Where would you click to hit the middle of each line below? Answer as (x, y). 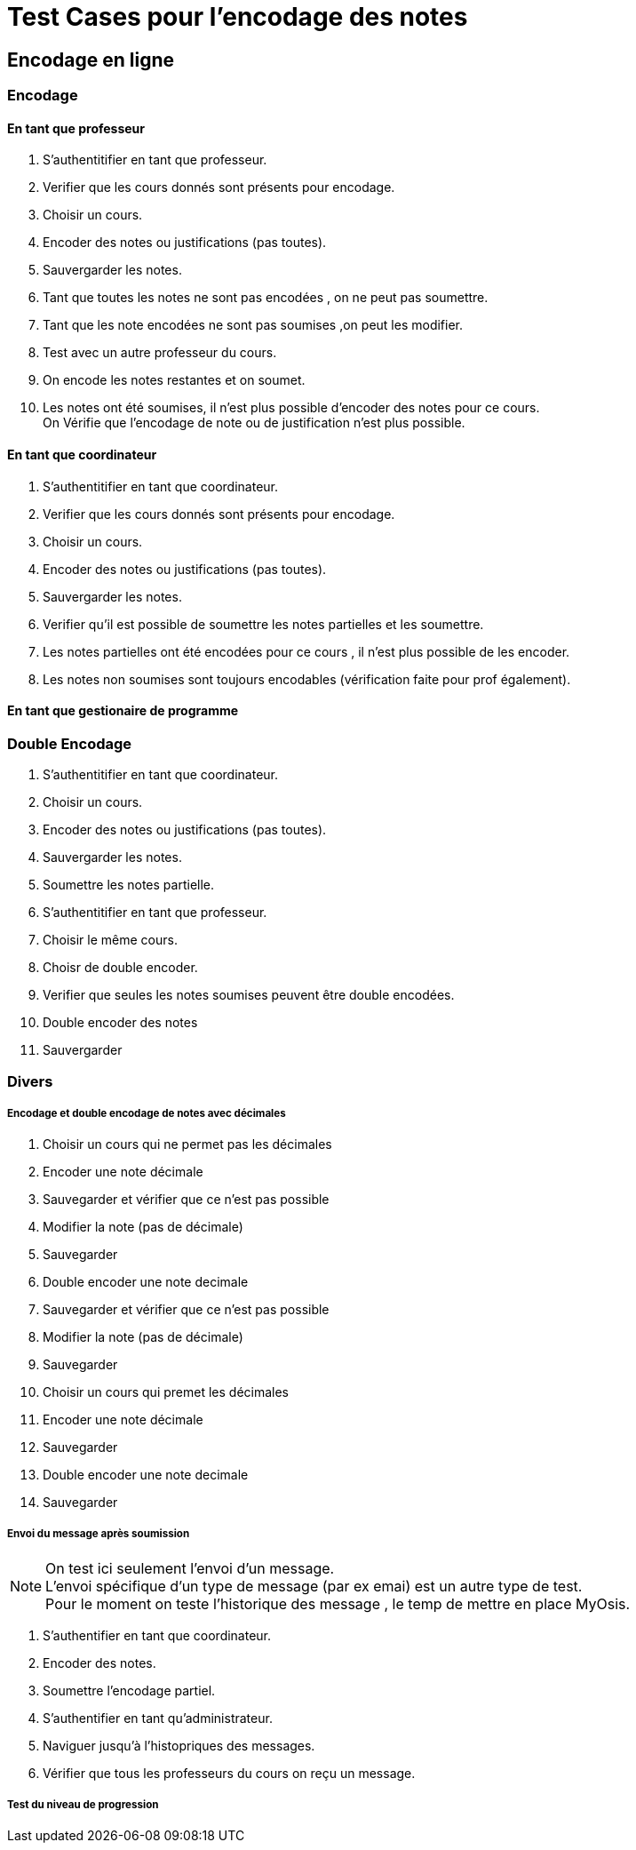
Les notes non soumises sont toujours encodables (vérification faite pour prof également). (307, 679)
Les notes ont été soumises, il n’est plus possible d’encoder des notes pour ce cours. (291, 408)
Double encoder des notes (120, 1023)
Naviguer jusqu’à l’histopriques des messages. (179, 1746)
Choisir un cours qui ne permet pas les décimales (187, 1144)
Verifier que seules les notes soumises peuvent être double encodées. (249, 995)
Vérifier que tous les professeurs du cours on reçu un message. (229, 1774)
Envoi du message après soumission (99, 1533)
